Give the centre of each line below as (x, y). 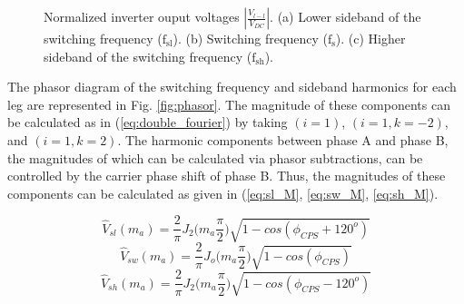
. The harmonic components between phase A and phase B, (283, 139)
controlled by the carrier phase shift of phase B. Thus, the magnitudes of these (227, 176)
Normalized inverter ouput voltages (142, 16)
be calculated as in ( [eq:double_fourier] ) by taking (148, 122)
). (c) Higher (370, 38)
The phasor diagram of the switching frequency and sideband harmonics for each (232, 87)
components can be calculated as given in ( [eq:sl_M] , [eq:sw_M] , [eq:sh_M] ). (223, 193)
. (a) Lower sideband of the (346, 16)
